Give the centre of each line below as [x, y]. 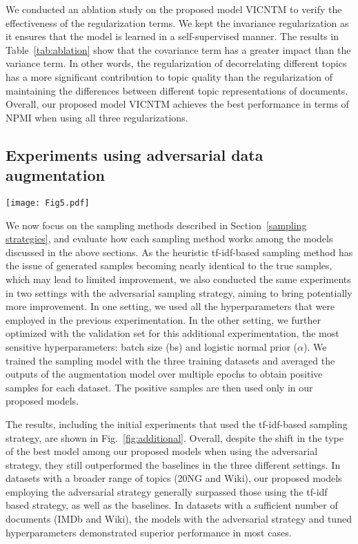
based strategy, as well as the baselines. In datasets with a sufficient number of [172, 505]
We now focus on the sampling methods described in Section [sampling [156, 225]
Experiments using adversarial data [135, 154]
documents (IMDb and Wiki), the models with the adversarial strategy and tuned [179, 519]
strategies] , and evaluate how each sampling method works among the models [169, 239]
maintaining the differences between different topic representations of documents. [177, 90]
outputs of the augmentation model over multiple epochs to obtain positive [164, 374]
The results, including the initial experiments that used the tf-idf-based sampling [177, 424]
